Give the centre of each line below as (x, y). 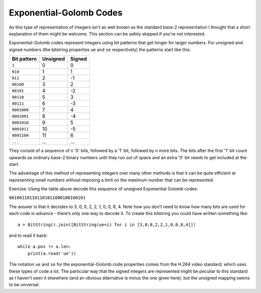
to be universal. (24, 285)
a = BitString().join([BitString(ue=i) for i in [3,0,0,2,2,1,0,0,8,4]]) (107, 225)
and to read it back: (28, 236)
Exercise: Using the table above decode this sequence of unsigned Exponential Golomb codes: (103, 189)
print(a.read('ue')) (52, 253)
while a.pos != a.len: (44, 247)
